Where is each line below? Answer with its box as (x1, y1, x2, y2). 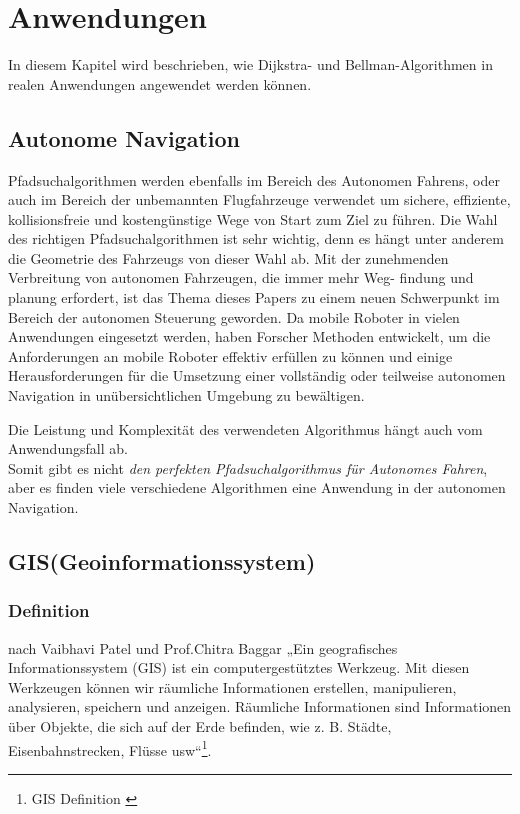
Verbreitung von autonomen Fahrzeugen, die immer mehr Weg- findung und (8, 267, 474, 288)
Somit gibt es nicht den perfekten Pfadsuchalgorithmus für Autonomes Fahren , (8, 457, 488, 478)
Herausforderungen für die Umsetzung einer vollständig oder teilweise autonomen (8, 365, 506, 386)
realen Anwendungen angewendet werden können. (8, 73, 312, 94)
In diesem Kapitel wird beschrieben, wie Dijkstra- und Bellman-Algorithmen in (8, 54, 493, 75)
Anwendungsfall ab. (8, 438, 128, 459)
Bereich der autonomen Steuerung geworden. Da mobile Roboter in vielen (8, 306, 460, 327)
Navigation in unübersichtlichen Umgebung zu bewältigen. (8, 385, 365, 406)
